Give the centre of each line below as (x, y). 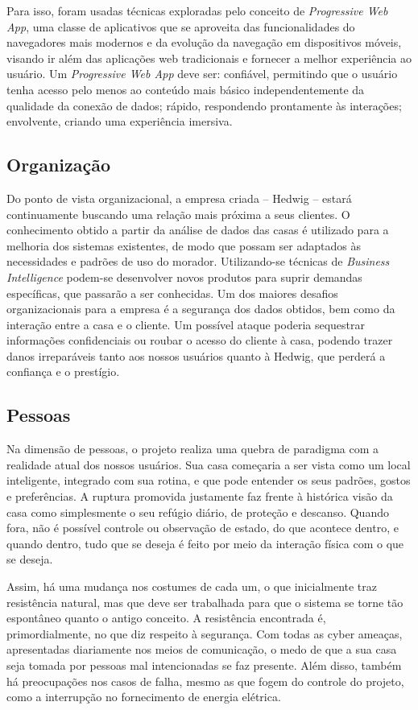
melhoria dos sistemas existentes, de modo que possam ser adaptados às (184, 245)
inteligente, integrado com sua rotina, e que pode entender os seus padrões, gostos (209, 480)
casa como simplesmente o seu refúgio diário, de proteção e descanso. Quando (198, 512)
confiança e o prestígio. (63, 372)
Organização (59, 165)
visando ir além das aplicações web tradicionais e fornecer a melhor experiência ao (209, 58)
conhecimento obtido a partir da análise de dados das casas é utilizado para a (198, 230)
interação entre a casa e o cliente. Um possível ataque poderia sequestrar (186, 324)
